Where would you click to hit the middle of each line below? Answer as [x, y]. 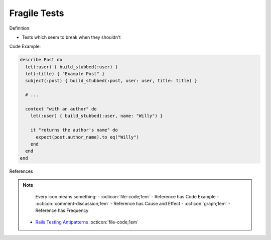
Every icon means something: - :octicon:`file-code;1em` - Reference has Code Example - [127, 196]
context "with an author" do [61, 109]
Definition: [20, 28]
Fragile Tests [37, 13]
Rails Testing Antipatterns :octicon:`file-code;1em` [87, 222]
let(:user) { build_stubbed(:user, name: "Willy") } [97, 116]
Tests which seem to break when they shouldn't [71, 37]
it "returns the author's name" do [74, 130]
